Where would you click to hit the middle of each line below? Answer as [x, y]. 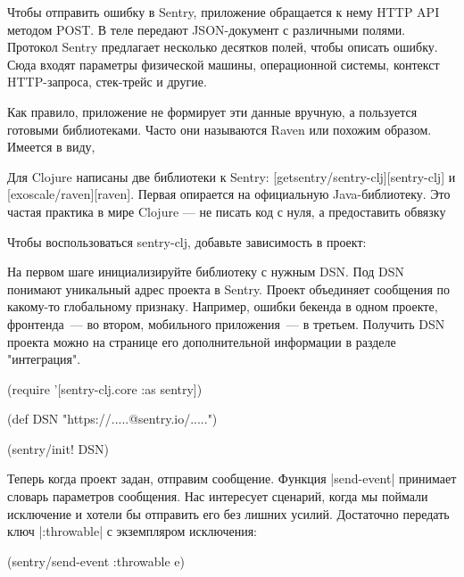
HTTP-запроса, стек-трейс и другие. [107, 82]
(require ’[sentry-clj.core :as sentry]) [105, 388]
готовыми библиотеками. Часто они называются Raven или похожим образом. [220, 129]
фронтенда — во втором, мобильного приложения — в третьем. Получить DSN [226, 323]
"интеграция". [44, 359]
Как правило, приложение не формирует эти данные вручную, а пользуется [212, 111]
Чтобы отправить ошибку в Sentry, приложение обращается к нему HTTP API [224, 12]
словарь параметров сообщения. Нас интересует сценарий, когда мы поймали [218, 496]
